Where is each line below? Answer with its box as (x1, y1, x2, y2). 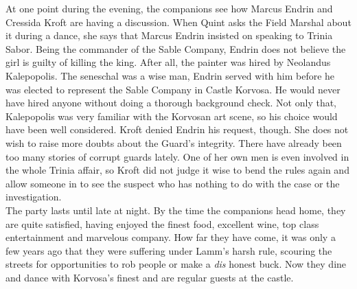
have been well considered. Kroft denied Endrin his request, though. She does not (5, 122, 349, 137)
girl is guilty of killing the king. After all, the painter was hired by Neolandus (5, 55, 331, 69)
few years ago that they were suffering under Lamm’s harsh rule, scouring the (5, 243, 332, 257)
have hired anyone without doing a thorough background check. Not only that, (5, 95, 337, 110)
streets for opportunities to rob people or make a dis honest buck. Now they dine (5, 257, 347, 271)
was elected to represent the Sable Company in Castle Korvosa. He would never (5, 82, 341, 96)
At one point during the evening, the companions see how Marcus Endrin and (5, 1, 333, 15)
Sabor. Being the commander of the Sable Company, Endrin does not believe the (5, 41, 346, 56)
